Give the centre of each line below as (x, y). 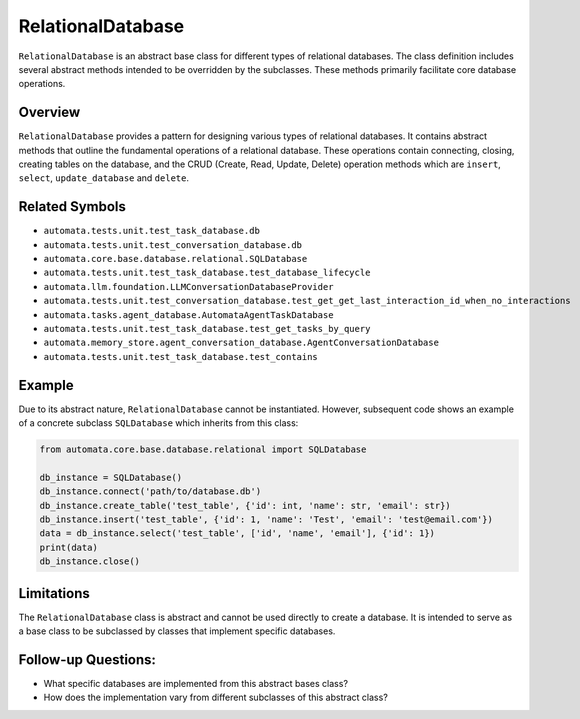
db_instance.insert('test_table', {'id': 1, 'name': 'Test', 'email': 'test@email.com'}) (266, 519)
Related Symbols (72, 206)
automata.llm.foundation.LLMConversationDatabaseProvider (188, 286)
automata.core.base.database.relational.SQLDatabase (175, 259)
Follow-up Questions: (87, 659)
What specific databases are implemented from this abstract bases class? (196, 684)
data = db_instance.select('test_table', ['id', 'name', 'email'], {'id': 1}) (237, 533)
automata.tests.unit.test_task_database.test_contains (181, 356)
